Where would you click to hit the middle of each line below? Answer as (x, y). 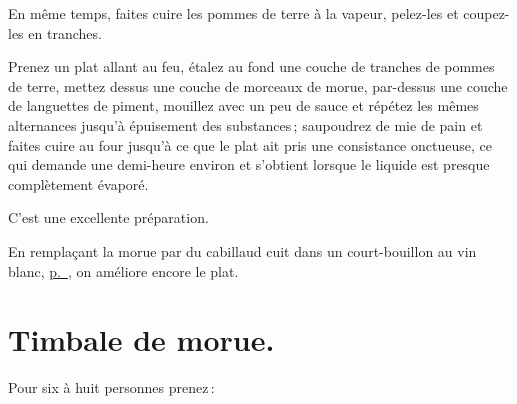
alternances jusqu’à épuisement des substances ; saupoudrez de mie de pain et (245, 124)
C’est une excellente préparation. (108, 217)
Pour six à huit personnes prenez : (111, 387)
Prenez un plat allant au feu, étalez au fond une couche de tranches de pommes (251, 66)
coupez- (486, 13)
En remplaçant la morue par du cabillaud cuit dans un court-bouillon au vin (242, 250)
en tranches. (65, 32)
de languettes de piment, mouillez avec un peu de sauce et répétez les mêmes (243, 105)
